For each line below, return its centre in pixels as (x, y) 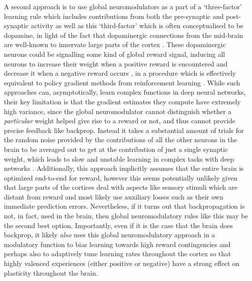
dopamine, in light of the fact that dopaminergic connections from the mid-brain (124, 35)
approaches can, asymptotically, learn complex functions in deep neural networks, (125, 92)
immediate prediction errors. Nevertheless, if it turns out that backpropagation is (124, 206)
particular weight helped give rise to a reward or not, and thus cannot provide (120, 121)
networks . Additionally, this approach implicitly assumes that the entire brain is (124, 168)
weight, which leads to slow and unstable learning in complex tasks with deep (119, 158)
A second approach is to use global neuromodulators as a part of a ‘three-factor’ (123, 6)
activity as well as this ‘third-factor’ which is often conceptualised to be (137, 25)
